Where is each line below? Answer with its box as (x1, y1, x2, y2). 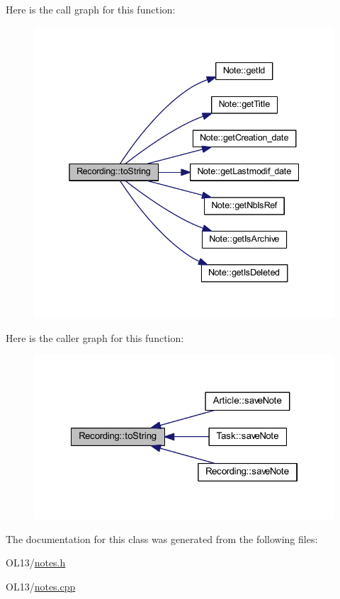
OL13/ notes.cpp (6, 578, 76, 593)
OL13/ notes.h (6, 555, 66, 570)
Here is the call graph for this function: (6, 2, 176, 16)
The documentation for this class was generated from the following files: (6, 531, 318, 546)
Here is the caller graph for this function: (6, 330, 184, 345)
